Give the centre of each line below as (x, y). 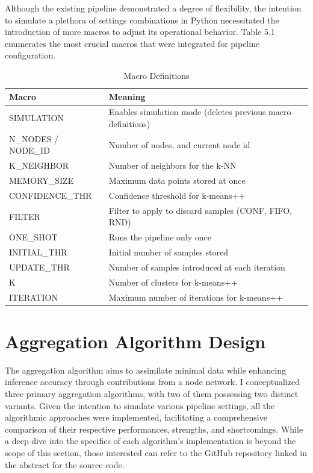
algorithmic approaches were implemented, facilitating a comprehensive (136, 417)
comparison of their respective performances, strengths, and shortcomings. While (154, 429)
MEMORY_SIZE (42, 180)
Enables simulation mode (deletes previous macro (200, 112)
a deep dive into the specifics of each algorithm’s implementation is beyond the (150, 441)
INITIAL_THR (38, 252)
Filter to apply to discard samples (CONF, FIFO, (200, 210)
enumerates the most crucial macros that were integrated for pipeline (132, 43)
